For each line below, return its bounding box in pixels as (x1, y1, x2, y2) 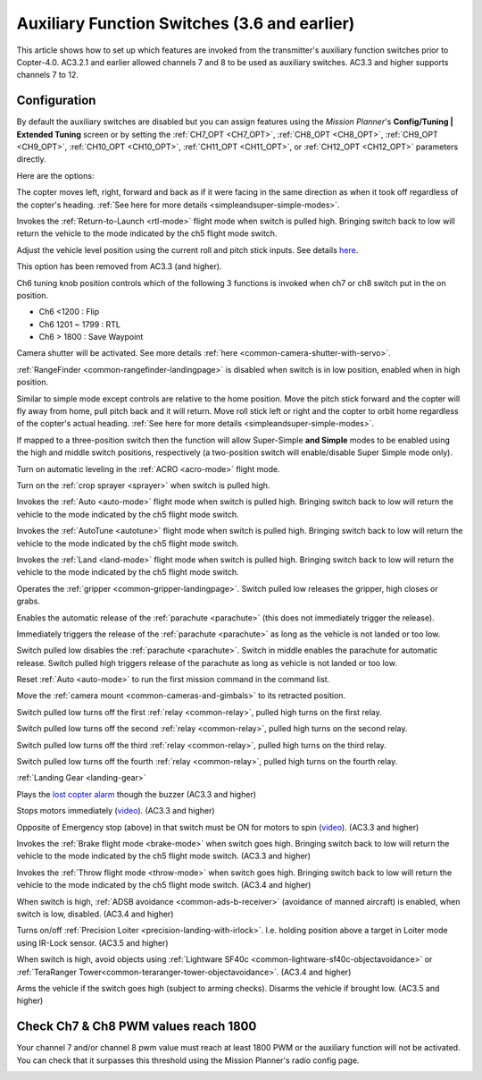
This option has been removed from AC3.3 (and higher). (16, 261, 222, 272)
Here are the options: (16, 170, 95, 181)
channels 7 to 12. (16, 70, 79, 80)
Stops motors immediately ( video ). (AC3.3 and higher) (16, 806, 215, 816)
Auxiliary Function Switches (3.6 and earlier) (16, 13, 355, 33)
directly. (16, 154, 46, 165)
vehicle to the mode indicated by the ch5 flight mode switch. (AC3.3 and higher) (16, 850, 312, 862)
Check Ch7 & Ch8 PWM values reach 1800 (16, 1019, 257, 1034)
